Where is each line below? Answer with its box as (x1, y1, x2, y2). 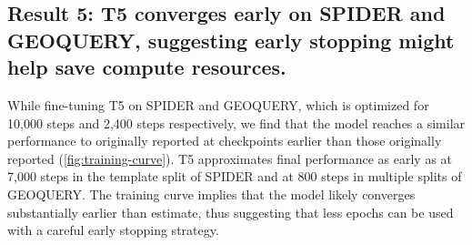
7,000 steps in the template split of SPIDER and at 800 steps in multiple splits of (7, 167, 462, 186)
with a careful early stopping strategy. (7, 220, 219, 240)
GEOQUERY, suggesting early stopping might (7, 26, 455, 54)
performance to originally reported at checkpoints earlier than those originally (7, 131, 442, 150)
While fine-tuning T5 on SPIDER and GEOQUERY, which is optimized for (7, 95, 429, 114)
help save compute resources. (7, 53, 286, 81)
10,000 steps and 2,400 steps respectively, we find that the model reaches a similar (7, 113, 466, 132)
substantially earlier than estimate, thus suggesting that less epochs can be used (7, 202, 454, 221)
